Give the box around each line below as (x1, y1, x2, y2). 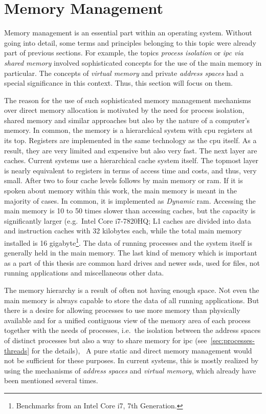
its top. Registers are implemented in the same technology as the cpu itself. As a (4, 135, 257, 146)
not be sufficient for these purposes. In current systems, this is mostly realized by (4, 355, 259, 366)
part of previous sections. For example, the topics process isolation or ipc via (4, 47, 243, 58)
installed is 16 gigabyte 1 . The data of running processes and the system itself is (4, 236, 252, 248)
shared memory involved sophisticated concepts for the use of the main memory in (4, 57, 262, 68)
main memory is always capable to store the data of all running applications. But (4, 294, 259, 305)
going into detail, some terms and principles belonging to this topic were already (4, 37, 256, 48)
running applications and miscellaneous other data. (4, 267, 164, 278)
